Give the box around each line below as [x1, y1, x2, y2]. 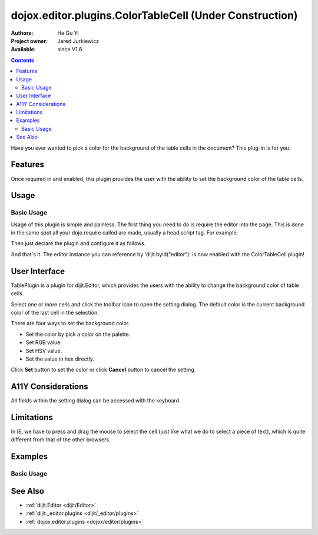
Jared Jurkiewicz [57, 37, 100, 44]
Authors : [11, 29, 34, 37]
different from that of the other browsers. [11, 436, 111, 443]
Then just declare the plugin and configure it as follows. [11, 240, 146, 247]
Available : [11, 46, 37, 53]
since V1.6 [57, 46, 82, 53]
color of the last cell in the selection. [11, 309, 100, 316]
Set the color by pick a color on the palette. [25, 331, 131, 338]
